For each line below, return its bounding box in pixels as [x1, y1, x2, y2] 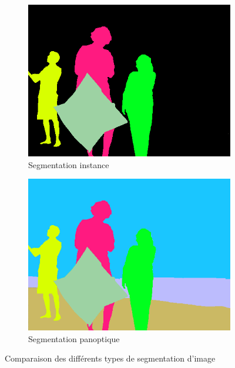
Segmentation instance [28, 158, 109, 170]
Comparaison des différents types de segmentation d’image [5, 352, 216, 364]
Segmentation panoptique [28, 332, 120, 344]
